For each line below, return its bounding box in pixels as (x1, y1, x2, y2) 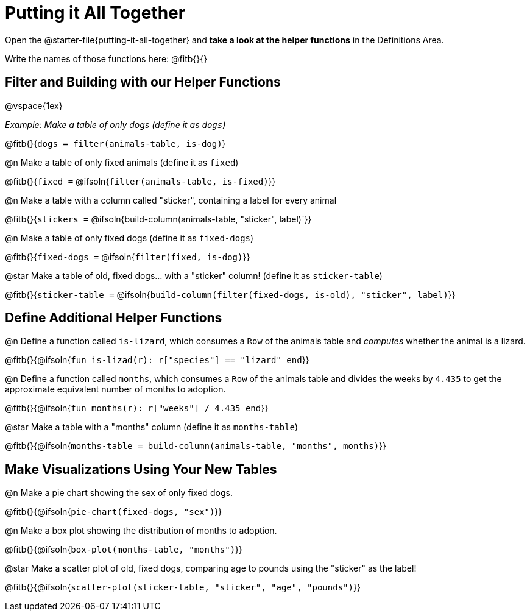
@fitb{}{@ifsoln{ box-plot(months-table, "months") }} (5, 544, 242, 555)
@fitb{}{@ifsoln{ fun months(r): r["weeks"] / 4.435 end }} (5, 403, 269, 414)
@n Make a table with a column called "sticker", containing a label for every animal (5, 194, 337, 205)
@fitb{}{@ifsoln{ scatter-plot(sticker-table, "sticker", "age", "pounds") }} (5, 582, 361, 593)
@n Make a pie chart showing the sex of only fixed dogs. (5, 487, 233, 498)
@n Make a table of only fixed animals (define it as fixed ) (5, 157, 239, 168)
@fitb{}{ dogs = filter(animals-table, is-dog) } (5, 138, 226, 149)
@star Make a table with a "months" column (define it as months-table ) (5, 422, 299, 433)
